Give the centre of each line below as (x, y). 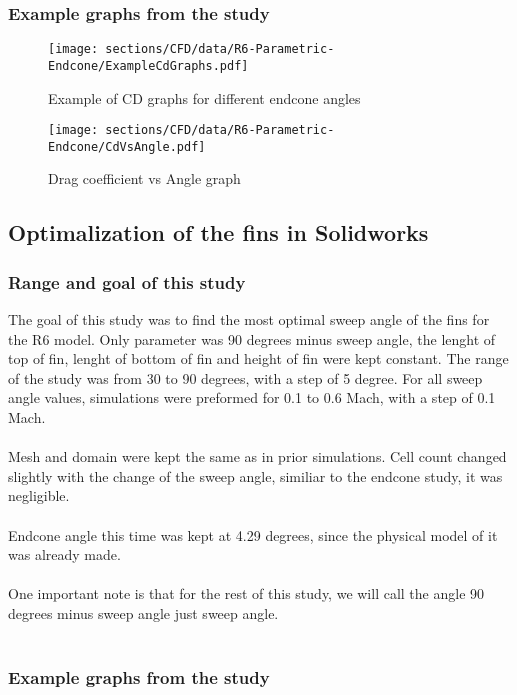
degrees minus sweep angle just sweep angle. (143, 612)
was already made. (64, 554)
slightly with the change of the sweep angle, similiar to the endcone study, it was (255, 475)
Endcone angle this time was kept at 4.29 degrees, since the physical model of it (253, 534)
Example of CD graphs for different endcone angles (204, 97)
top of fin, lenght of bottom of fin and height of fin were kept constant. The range (258, 358)
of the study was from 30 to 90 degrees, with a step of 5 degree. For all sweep (245, 377)
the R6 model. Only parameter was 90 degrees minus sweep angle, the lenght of (252, 338)
